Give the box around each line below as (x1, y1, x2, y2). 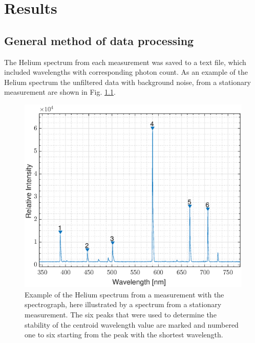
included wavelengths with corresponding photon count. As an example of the (4, 67, 248, 77)
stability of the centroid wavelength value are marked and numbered (25, 319, 239, 330)
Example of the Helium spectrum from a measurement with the (25, 289, 224, 299)
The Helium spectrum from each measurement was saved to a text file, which (4, 56, 246, 67)
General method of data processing (4, 32, 194, 48)
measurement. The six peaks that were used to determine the (25, 309, 217, 320)
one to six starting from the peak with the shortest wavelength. (25, 329, 223, 340)
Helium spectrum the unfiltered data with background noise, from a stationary (4, 76, 251, 87)
